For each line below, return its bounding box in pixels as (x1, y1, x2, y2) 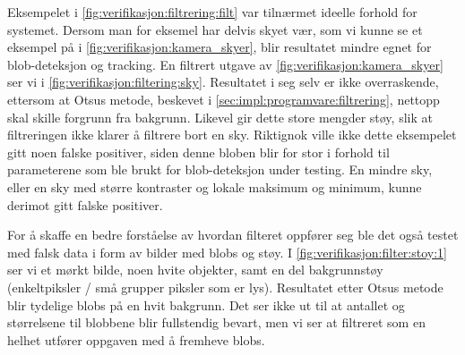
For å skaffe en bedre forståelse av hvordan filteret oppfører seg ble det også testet (7, 225, 459, 244)
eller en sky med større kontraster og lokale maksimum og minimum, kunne (7, 177, 422, 196)
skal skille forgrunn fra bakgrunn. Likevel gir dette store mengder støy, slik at (7, 107, 433, 126)
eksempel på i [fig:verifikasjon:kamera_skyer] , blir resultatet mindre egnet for (7, 38, 432, 56)
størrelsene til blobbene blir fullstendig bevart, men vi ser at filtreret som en (7, 313, 426, 332)
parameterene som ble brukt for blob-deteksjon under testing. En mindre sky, (7, 160, 433, 179)
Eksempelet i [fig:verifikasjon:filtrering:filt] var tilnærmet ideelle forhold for (7, 3, 418, 21)
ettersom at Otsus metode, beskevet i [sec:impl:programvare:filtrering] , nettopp (7, 89, 440, 108)
